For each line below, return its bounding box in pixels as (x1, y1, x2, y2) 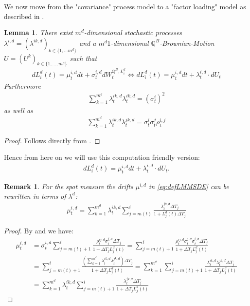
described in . (4, 11, 44, 21)
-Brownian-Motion (160, 38, 214, 48)
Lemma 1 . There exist (4, 27, 73, 38)
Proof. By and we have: (4, 226, 73, 236)
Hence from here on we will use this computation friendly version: (4, 152, 200, 162)
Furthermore (4, 80, 41, 91)
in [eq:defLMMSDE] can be (148, 181, 229, 191)
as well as (4, 105, 33, 115)
